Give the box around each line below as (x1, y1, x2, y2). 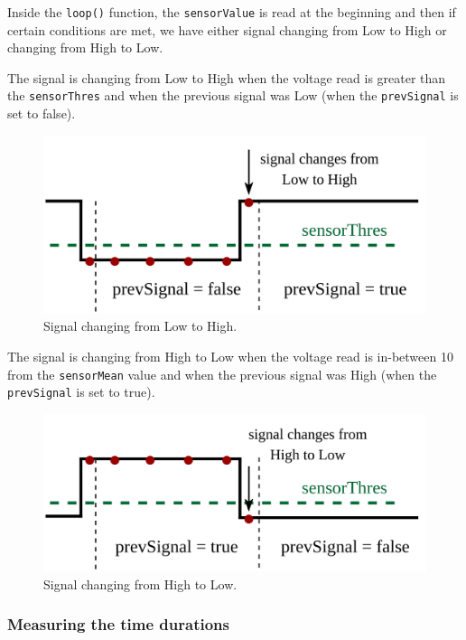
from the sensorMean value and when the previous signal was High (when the (7, 364, 437, 383)
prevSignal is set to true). (7, 382, 155, 401)
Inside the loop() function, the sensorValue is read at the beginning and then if (7, 3, 456, 21)
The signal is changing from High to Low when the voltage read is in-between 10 (7, 346, 453, 365)
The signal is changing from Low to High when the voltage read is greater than (7, 68, 446, 87)
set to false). (7, 104, 76, 123)
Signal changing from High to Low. (43, 574, 238, 593)
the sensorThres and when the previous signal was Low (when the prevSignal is (7, 86, 459, 105)
